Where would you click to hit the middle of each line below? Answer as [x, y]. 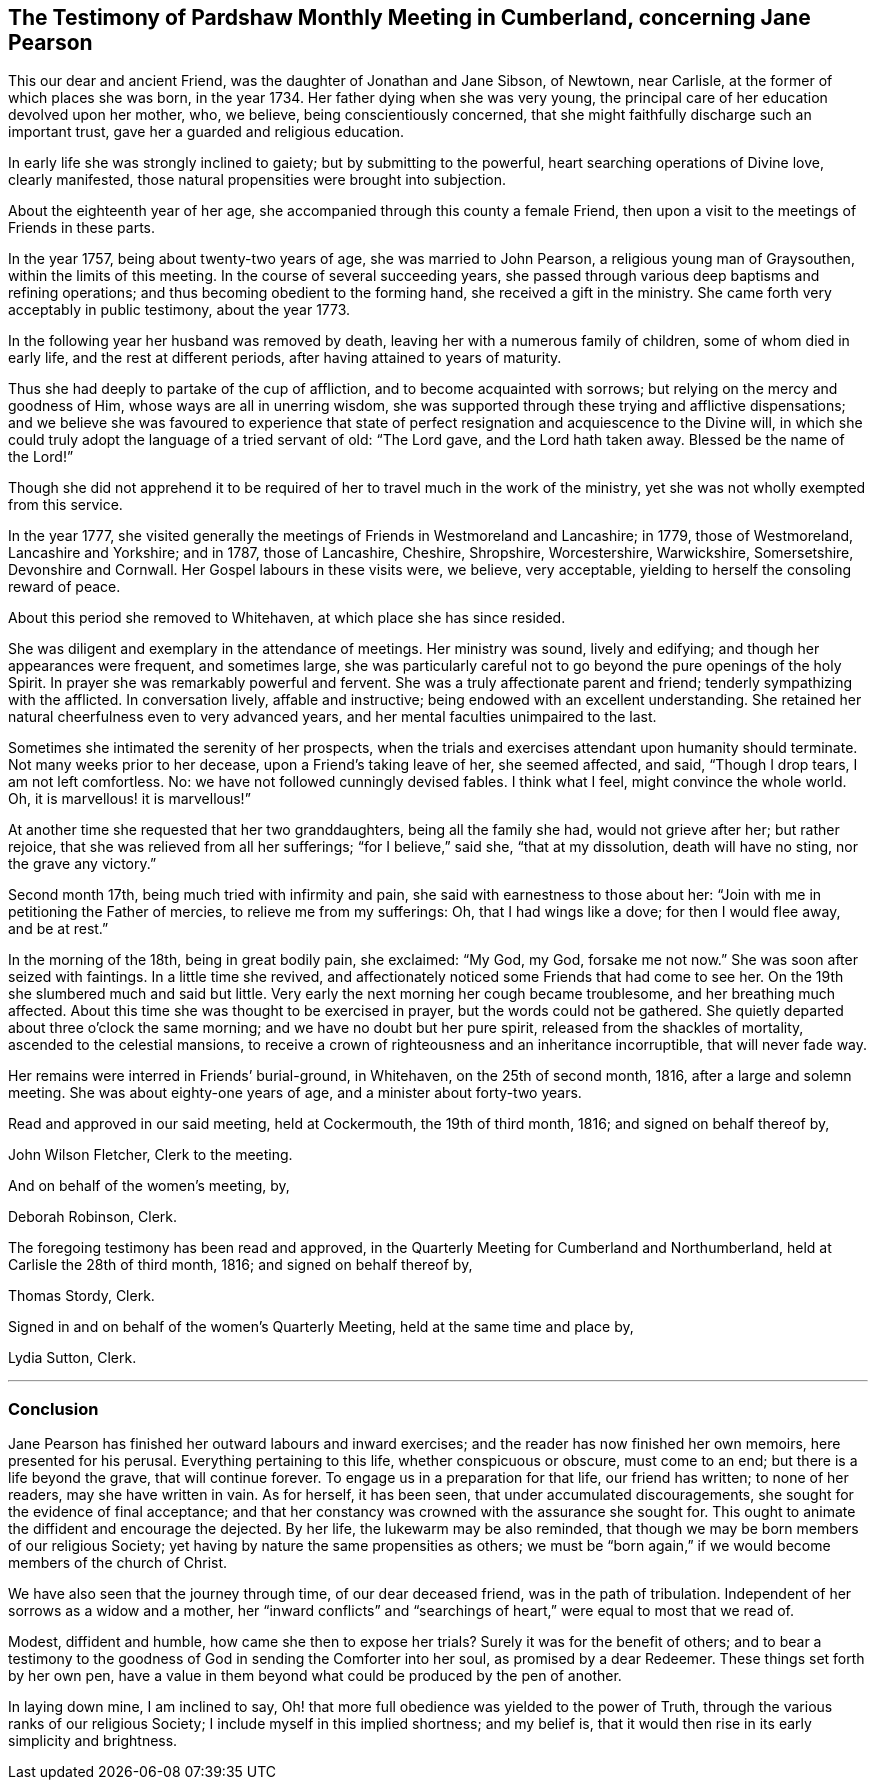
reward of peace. [64, 587]
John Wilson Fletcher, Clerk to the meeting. [150, 1155]
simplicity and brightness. [93, 1741]
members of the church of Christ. [118, 1563]
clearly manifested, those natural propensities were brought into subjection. [257, 180]
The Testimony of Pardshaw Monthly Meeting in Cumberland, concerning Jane [409, 17]
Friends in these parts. [82, 228]
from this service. [65, 505]
